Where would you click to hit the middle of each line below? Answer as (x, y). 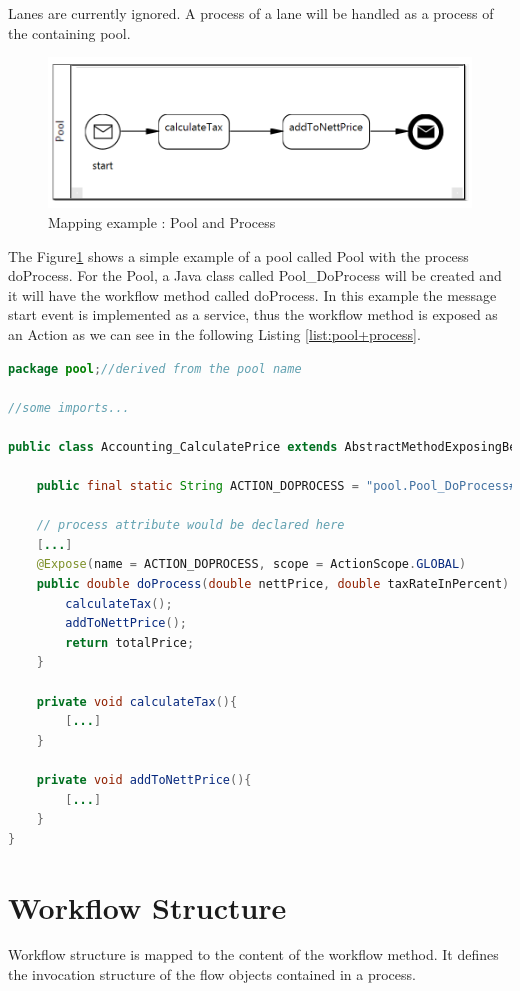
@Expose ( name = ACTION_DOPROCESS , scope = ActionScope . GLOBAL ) (251, 564)
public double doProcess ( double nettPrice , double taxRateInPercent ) (273, 584)
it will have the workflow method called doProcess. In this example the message (252, 294)
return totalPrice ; (130, 642)
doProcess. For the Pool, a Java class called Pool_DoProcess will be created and (255, 275)
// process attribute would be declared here (190, 525)
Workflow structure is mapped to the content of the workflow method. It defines (253, 954)
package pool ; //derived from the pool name (155, 368)
